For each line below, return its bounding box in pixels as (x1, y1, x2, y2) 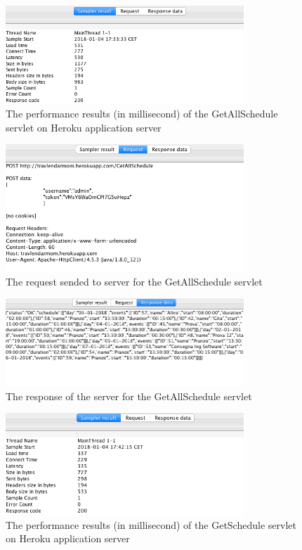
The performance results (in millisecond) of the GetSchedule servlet (6, 517, 296, 532)
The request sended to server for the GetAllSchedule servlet (6, 274, 263, 288)
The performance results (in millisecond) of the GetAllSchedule (6, 106, 278, 121)
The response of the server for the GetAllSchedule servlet (6, 388, 252, 403)
